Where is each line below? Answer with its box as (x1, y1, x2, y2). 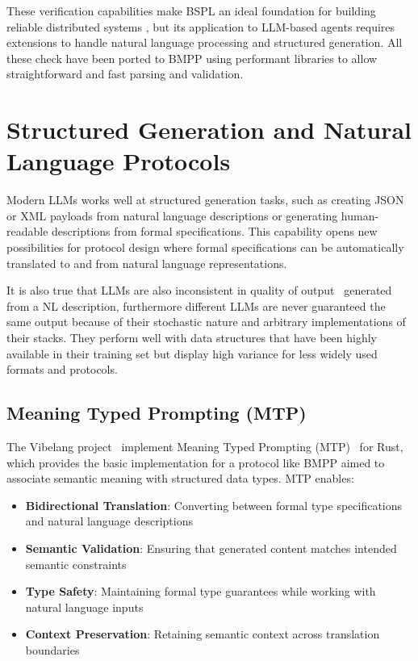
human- (341, 207, 379, 224)
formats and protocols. (6, 361, 118, 378)
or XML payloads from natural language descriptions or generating (6, 207, 338, 224)
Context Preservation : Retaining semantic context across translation (25, 625, 380, 642)
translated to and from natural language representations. (6, 254, 287, 271)
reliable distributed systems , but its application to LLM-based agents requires (6, 18, 395, 35)
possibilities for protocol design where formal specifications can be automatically (6, 239, 404, 256)
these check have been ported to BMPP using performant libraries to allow (6, 49, 378, 66)
